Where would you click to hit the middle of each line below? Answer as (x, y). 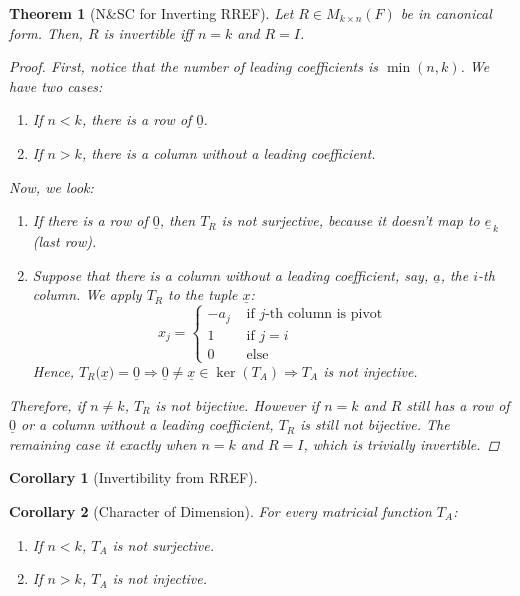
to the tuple (203, 294)
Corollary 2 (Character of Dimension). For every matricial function (220, 510)
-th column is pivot (324, 314)
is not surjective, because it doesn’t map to (350, 220)
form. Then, (46, 32)
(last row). (64, 241)
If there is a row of (90, 220)
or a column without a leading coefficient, (147, 424)
